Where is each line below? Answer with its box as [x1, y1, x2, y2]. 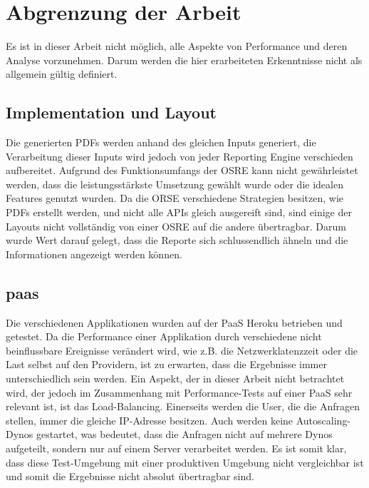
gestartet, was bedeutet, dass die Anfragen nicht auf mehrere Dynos [36, 427, 333, 442]
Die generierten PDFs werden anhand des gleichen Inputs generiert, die [6, 135, 316, 150]
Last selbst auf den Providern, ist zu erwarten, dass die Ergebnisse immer [6, 357, 327, 372]
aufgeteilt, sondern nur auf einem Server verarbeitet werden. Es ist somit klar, [6, 441, 347, 455]
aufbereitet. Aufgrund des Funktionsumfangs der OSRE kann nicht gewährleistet [6, 163, 358, 178]
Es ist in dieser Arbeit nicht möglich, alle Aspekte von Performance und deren [6, 39, 348, 54]
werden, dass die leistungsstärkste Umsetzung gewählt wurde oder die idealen [6, 176, 343, 191]
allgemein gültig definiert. [6, 66, 118, 81]
